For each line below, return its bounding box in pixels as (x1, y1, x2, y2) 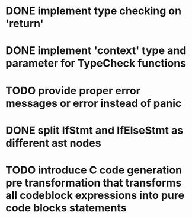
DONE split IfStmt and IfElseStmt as (5, 124, 184, 137)
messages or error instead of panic (5, 96, 182, 110)
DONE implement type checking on (5, 4, 182, 18)
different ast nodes (5, 136, 101, 150)
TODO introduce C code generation (5, 163, 182, 176)
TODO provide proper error (5, 84, 140, 97)
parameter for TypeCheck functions (5, 56, 187, 70)
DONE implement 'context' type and (5, 44, 187, 58)
